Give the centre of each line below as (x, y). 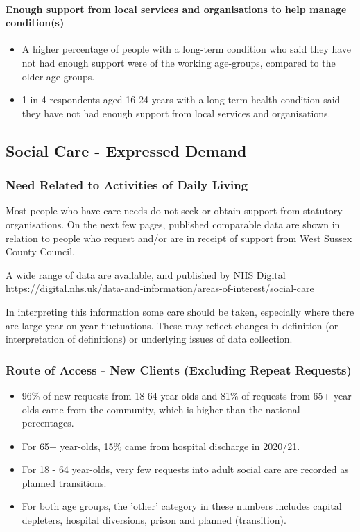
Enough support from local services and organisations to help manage (176, 9)
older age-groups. (58, 76)
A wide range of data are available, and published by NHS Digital (146, 274)
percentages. (48, 423)
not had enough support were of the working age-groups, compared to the (179, 62)
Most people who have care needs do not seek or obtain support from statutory (174, 211)
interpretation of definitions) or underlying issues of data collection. (149, 339)
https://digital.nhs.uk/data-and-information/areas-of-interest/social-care (160, 288)
